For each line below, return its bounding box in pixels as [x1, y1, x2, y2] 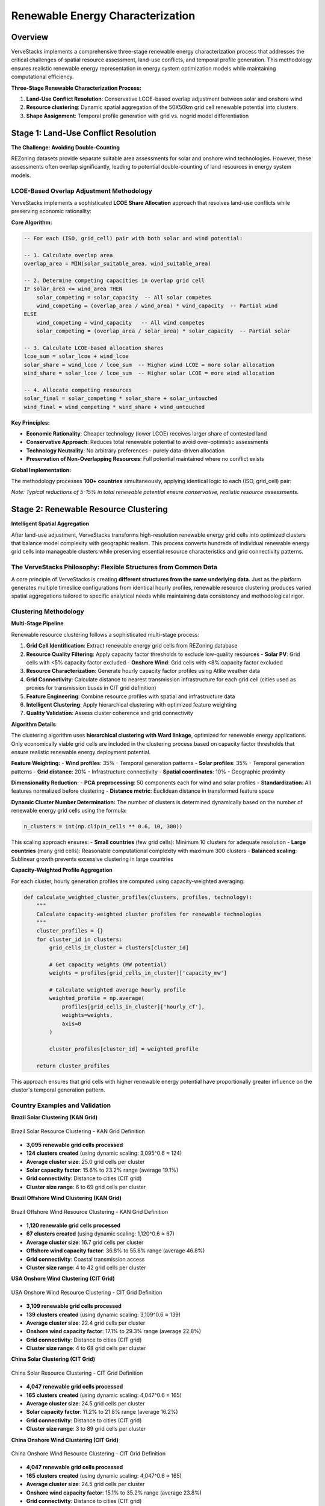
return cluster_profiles [36, 1062, 110, 1069]
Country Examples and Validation [11, 1101, 111, 1110]
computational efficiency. [11, 73, 75, 81]
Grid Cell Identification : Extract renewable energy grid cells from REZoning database [26, 642, 238, 649]
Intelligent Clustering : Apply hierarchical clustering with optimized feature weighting [26, 701, 237, 708]
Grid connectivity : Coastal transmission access [26, 1255, 145, 1263]
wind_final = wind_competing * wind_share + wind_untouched [23, 404, 205, 410]
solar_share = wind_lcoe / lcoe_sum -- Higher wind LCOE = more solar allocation [23, 361, 275, 368]
